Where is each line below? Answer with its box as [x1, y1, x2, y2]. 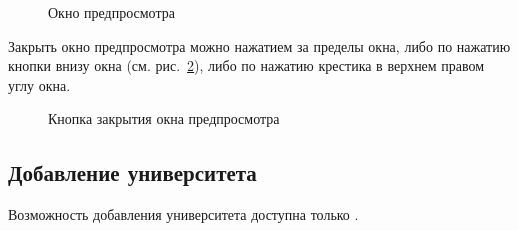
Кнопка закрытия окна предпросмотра [48, 108, 280, 129]
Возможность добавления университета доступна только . [8, 204, 359, 225]
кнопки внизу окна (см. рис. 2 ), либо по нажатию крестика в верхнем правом [8, 55, 485, 76]
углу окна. [8, 74, 71, 95]
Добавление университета [8, 157, 257, 188]
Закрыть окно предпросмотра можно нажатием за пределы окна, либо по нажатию [8, 35, 511, 56]
